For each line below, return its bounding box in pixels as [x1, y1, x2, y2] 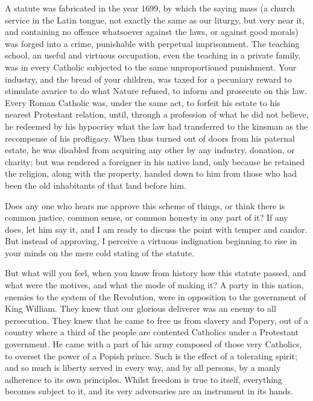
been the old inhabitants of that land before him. [5, 178, 186, 191]
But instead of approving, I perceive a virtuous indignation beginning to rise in [5, 235, 297, 247]
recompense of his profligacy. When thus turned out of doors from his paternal [5, 131, 295, 144]
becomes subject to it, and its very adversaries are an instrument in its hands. [5, 385, 293, 397]
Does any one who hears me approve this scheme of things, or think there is [5, 199, 285, 212]
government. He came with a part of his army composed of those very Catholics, [5, 338, 302, 350]
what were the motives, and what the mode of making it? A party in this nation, [5, 279, 304, 291]
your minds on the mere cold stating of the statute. [5, 246, 195, 259]
